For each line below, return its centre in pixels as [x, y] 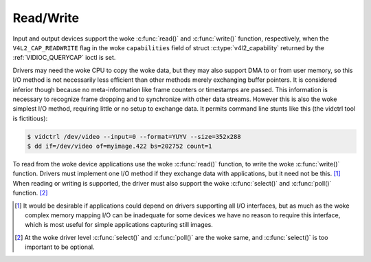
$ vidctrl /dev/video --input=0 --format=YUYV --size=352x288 [134, 137]
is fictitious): [30, 118]
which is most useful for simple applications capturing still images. [119, 225]
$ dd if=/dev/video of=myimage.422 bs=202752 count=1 [120, 146]
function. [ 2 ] [30, 193]
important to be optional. [60, 247]
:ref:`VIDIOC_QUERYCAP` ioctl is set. [64, 58]
